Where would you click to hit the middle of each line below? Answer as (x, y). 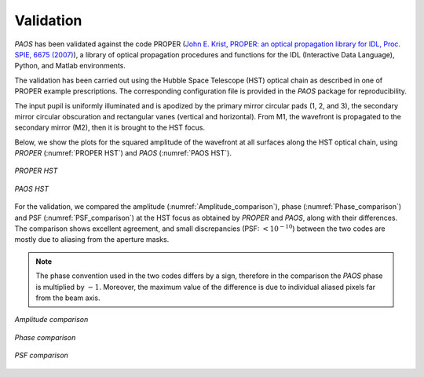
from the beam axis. (68, 298)
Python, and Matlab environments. (70, 66)
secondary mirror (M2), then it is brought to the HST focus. (110, 128)
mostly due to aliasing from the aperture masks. (92, 240)
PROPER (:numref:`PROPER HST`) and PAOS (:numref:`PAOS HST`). (123, 153)
